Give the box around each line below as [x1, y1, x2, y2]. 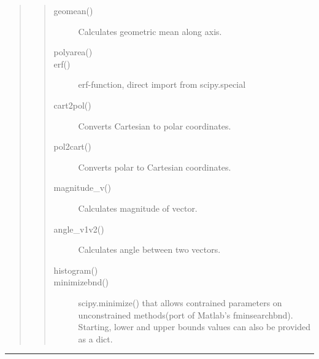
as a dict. [78, 332, 113, 345]
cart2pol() [53, 98, 91, 111]
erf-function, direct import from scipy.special [78, 78, 246, 91]
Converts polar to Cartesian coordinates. [78, 160, 231, 173]
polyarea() [53, 45, 93, 58]
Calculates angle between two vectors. [78, 243, 221, 256]
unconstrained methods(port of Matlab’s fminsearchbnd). [78, 308, 293, 321]
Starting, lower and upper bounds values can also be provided [78, 320, 311, 333]
